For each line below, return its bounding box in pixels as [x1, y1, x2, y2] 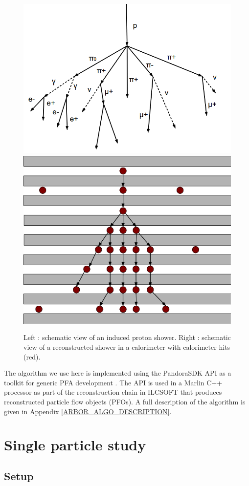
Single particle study [4, 435, 146, 455]
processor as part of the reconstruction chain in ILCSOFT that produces [4, 387, 222, 397]
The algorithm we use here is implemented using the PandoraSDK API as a [4, 368, 231, 378]
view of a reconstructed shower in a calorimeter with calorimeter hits [23, 342, 230, 352]
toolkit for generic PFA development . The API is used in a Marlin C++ [4, 377, 223, 387]
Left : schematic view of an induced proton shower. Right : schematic [23, 332, 231, 342]
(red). [23, 351, 41, 361]
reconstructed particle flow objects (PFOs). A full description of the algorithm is [4, 396, 246, 406]
